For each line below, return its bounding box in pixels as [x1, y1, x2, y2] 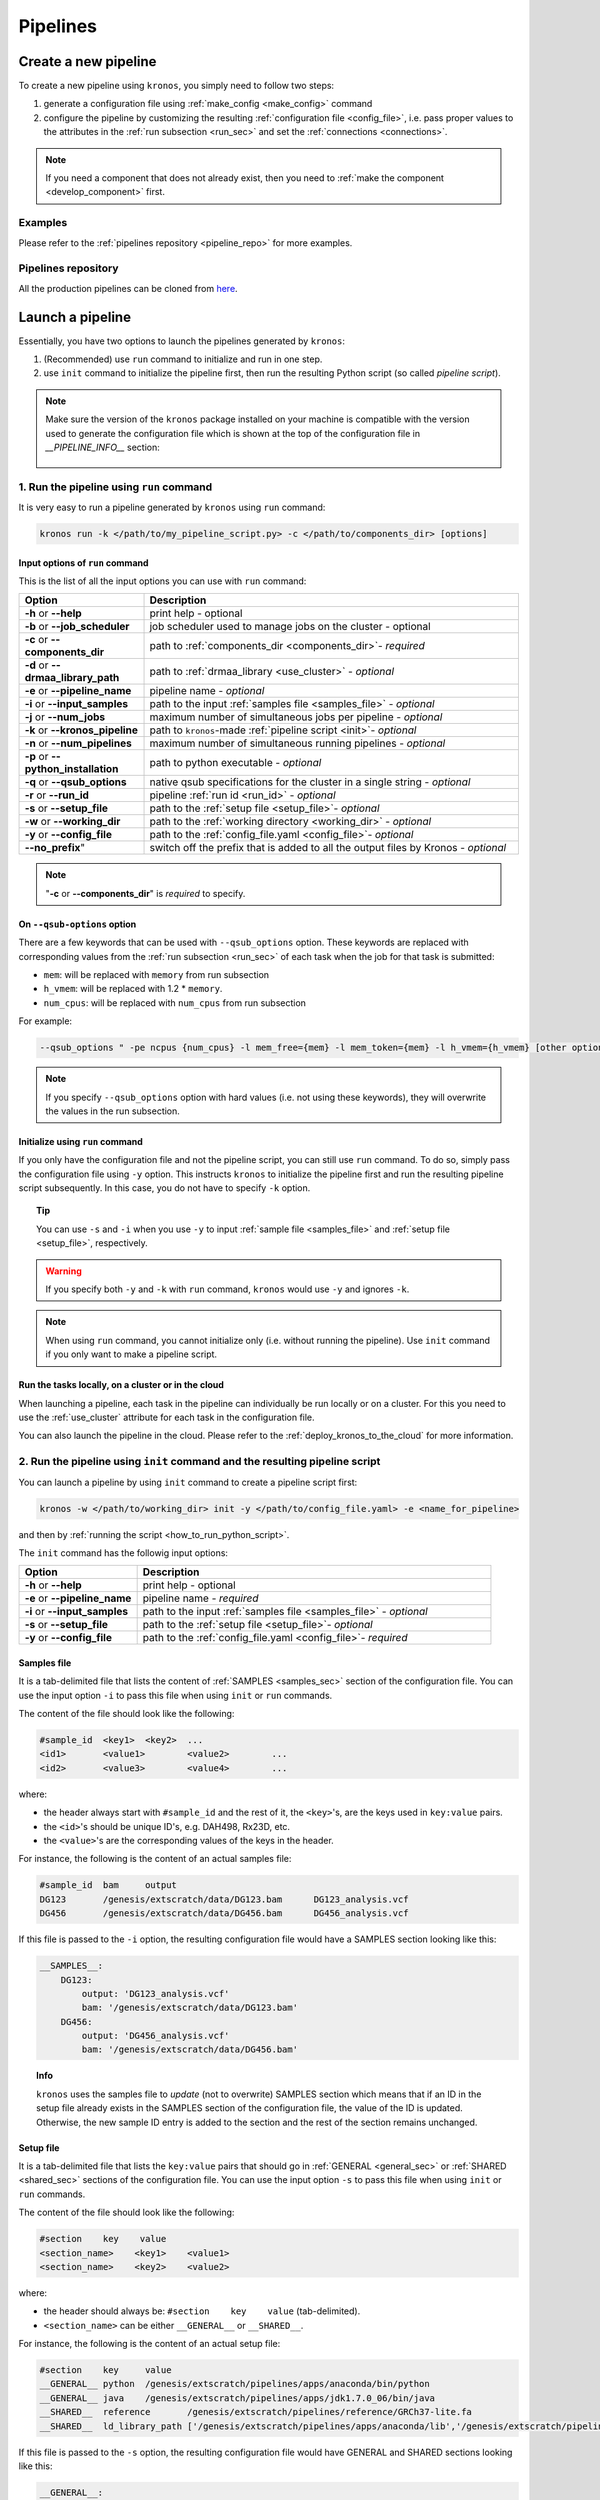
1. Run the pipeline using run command [18, 480, 213, 494]
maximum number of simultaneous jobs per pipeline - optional [149, 710, 443, 724]
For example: [18, 1015, 73, 1027]
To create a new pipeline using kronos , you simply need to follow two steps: [18, 80, 335, 92]
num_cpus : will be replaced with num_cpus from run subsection [43, 996, 307, 1009]
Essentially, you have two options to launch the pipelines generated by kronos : [18, 335, 345, 347]
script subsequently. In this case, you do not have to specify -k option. [18, 1182, 311, 1194]
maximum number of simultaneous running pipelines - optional [149, 736, 446, 750]
